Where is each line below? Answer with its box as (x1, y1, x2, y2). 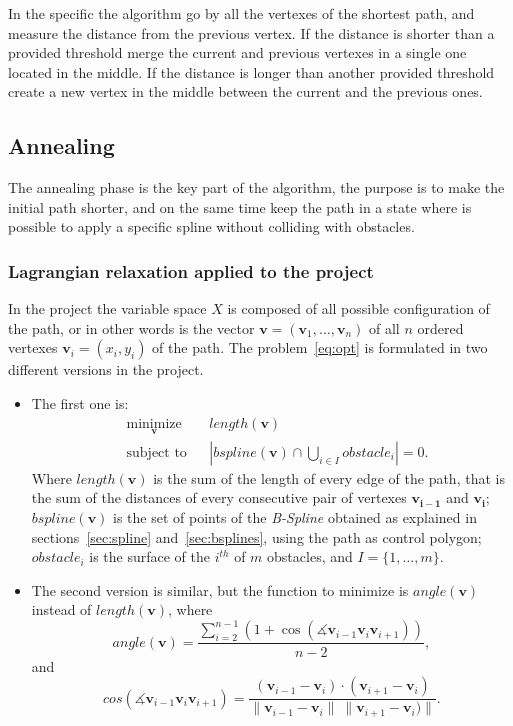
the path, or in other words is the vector (8, 317, 255, 338)
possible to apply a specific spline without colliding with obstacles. (8, 216, 415, 237)
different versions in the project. (8, 359, 204, 380)
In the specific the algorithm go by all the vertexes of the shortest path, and (8, 3, 475, 23)
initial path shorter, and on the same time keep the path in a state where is (8, 196, 472, 217)
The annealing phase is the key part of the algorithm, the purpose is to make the (8, 177, 505, 198)
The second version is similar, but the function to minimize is (31, 579, 409, 600)
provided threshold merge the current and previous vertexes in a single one (8, 42, 467, 63)
